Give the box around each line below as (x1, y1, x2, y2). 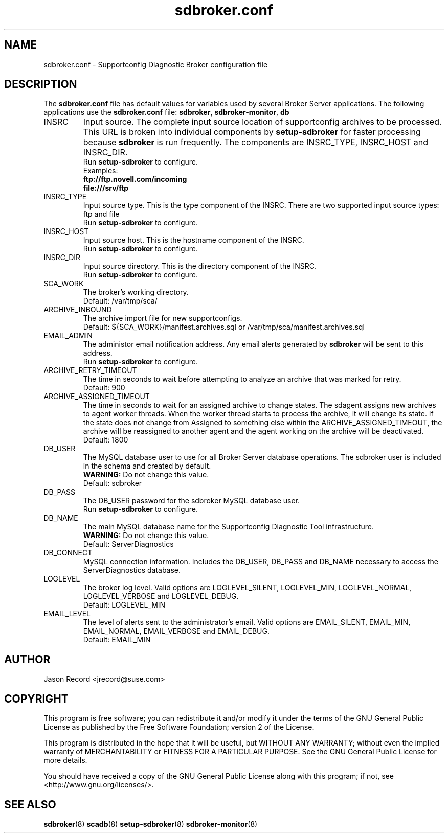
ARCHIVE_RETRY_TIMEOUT (43, 366, 137, 375)
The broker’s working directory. (83, 288, 189, 297)
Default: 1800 (83, 435, 128, 445)
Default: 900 (83, 383, 125, 392)
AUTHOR (4, 653, 51, 666)
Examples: (83, 166, 118, 175)
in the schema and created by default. (83, 461, 211, 471)
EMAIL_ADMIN (43, 331, 93, 340)
